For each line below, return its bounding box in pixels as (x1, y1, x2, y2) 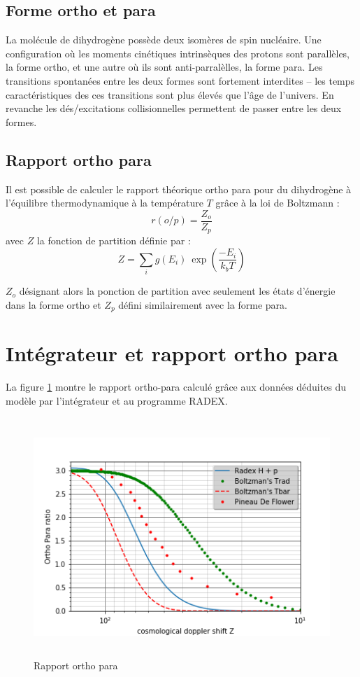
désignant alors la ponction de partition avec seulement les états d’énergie (19, 284, 336, 298)
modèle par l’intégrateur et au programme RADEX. (6, 393, 228, 407)
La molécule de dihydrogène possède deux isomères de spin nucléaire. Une (6, 32, 322, 47)
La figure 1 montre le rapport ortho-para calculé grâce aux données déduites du (6, 379, 347, 394)
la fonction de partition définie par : (36, 233, 191, 248)
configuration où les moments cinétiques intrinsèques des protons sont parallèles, (6, 46, 350, 60)
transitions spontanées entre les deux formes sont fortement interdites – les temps (6, 73, 355, 88)
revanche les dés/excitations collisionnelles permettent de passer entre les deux (6, 101, 342, 116)
